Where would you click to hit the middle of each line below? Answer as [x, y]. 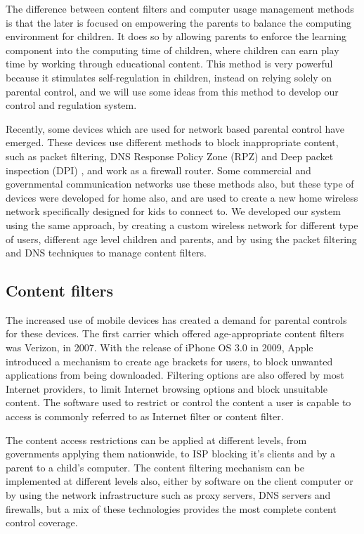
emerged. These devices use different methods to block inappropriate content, [172, 142]
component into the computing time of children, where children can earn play [173, 50]
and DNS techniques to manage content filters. [106, 253]
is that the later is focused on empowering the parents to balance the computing [178, 22]
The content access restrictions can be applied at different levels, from [156, 439]
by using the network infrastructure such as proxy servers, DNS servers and [168, 495]
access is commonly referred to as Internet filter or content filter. [145, 416]
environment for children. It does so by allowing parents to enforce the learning [176, 36]
